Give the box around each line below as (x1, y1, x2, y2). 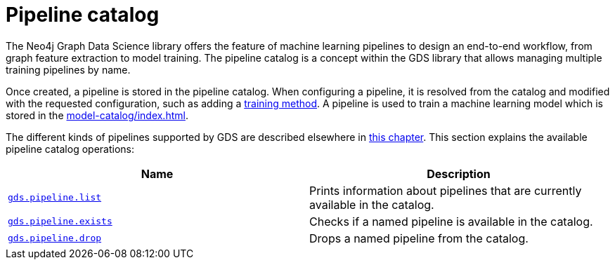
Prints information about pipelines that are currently (309, 183, 582, 198)
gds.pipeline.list (8, 192, 102, 203)
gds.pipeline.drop (8, 233, 102, 244)
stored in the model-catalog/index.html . (6, 109, 188, 121)
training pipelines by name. (6, 63, 131, 76)
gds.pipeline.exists (8, 216, 112, 227)
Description (427, 166, 491, 181)
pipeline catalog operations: (6, 142, 134, 155)
